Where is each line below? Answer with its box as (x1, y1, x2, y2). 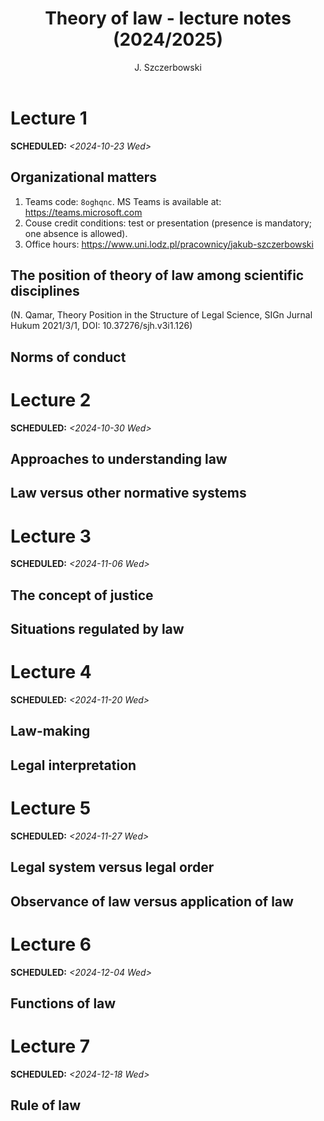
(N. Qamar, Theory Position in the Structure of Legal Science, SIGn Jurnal (10, 309, 313, 321)
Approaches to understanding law (10, 451, 228, 468)
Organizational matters (10, 169, 157, 186)
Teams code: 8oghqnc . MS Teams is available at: (24, 195, 222, 207)
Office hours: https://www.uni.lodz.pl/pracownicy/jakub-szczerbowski (24, 238, 314, 250)
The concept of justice (10, 587, 154, 604)
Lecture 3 (10, 525, 92, 547)
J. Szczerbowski (134, 61, 202, 73)
